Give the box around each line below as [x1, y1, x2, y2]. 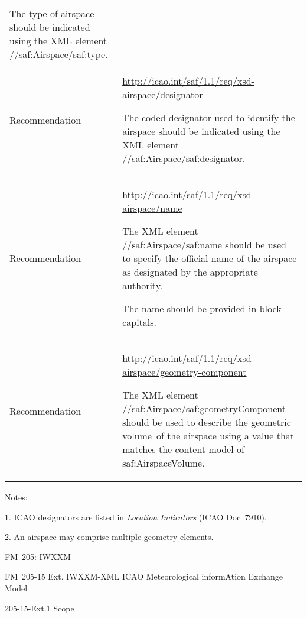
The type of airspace [9, 7, 94, 20]
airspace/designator [122, 88, 203, 101]
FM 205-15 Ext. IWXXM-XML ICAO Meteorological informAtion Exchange [5, 570, 283, 583]
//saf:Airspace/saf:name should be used [122, 238, 286, 251]
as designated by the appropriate [122, 265, 258, 279]
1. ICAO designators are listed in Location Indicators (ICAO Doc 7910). [5, 510, 267, 523]
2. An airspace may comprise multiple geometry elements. [5, 530, 214, 543]
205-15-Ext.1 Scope [5, 601, 74, 614]
